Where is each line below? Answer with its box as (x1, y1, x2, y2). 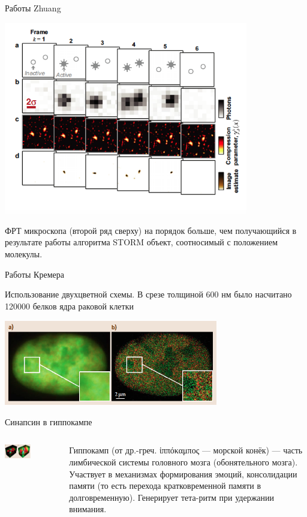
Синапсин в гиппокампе (5, 415, 92, 428)
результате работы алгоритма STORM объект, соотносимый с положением (5, 236, 278, 248)
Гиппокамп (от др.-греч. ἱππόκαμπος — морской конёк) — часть (69, 444, 303, 456)
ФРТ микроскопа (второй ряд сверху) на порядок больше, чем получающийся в (5, 224, 297, 236)
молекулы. (5, 248, 43, 260)
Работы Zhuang (5, 2, 61, 14)
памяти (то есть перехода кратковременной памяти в (69, 479, 261, 492)
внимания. (69, 503, 107, 515)
